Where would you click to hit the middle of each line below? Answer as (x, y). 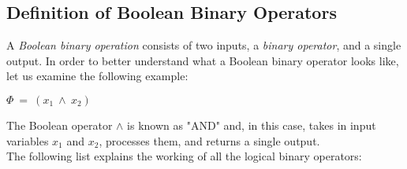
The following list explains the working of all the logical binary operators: (184, 156)
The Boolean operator (60, 125)
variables (28, 140)
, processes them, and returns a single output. (209, 140)
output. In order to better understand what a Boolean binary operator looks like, (203, 60)
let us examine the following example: (97, 76)
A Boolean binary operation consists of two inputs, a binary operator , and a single (204, 45)
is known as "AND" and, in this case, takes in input (252, 125)
